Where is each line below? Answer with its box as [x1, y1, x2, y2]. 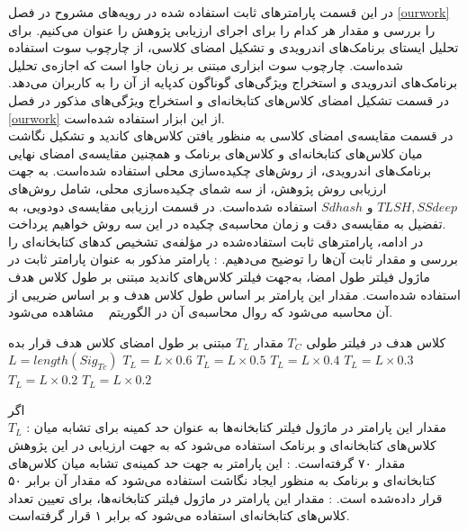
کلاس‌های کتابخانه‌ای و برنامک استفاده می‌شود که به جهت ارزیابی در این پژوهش [8, 436, 436, 454]
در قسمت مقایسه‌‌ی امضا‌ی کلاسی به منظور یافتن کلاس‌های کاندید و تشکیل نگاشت [8, 126, 454, 145]
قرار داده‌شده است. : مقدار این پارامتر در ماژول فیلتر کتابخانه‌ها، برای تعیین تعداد [8, 488, 443, 507]
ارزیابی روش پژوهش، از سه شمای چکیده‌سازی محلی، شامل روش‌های [8, 178, 387, 197]
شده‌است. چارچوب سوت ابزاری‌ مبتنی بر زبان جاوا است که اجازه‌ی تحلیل [8, 55, 403, 74]
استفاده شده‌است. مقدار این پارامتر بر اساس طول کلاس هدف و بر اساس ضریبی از [8, 284, 461, 303]
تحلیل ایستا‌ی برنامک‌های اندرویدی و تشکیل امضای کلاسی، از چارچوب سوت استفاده [8, 38, 459, 57]
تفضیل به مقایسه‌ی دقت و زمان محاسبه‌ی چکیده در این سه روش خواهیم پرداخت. [8, 214, 446, 233]
